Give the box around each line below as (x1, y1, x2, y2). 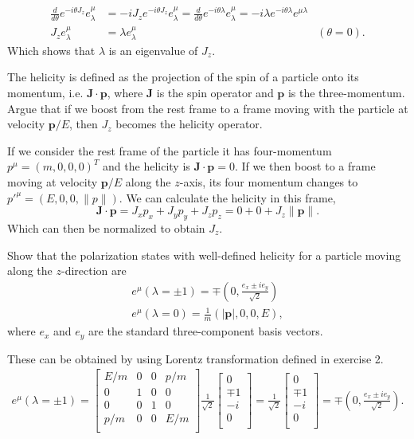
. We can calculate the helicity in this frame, (119, 189, 336, 206)
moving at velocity (7, 173, 98, 190)
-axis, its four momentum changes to (179, 173, 358, 190)
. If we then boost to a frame (234, 158, 376, 174)
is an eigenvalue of (108, 41, 198, 58)
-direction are (61, 262, 127, 279)
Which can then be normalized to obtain (7, 219, 205, 236)
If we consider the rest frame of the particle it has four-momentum (7, 142, 332, 159)
